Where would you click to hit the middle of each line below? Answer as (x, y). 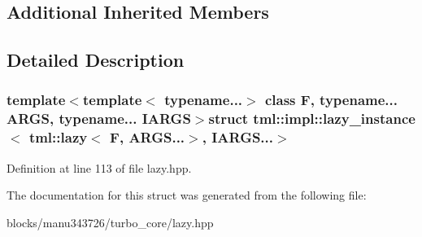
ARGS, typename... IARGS (99, 118)
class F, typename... (331, 100)
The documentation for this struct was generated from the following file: (187, 195)
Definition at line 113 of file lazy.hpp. (99, 167)
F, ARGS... (148, 137)
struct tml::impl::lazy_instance (312, 118)
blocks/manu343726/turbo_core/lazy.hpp (110, 222)
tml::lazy (58, 137)
